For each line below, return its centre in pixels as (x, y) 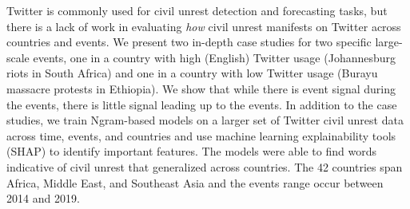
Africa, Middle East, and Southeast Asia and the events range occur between (195, 182)
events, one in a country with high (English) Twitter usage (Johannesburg (215, 57)
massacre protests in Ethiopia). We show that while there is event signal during (201, 88)
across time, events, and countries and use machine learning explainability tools (201, 135)
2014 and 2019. (43, 198)
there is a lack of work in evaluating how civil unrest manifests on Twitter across (204, 26)
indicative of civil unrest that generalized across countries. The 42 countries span (205, 166)
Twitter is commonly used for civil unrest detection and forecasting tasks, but (197, 10)
